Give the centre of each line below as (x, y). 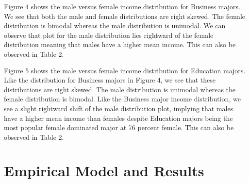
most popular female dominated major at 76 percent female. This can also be (119, 127)
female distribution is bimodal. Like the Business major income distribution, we (122, 99)
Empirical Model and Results (104, 170)
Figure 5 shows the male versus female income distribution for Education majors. (125, 70)
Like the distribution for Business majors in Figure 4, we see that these (110, 80)
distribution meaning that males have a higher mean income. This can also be (120, 44)
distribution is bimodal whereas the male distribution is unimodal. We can (115, 25)
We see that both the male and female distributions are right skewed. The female (124, 16)
